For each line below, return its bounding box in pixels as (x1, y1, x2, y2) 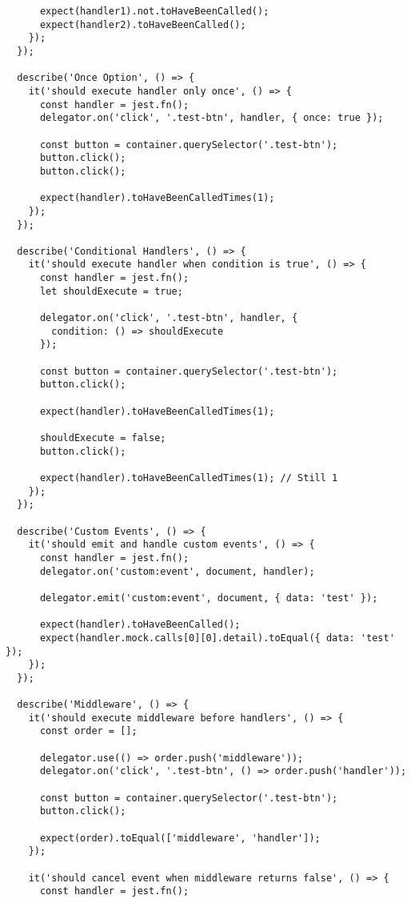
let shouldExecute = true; (39, 285, 183, 297)
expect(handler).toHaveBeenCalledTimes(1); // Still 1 (39, 472, 338, 484)
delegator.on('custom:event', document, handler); (39, 565, 315, 577)
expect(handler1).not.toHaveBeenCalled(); (39, 6, 269, 17)
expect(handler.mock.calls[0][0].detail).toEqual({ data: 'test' (39, 632, 395, 644)
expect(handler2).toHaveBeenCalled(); (39, 18, 246, 30)
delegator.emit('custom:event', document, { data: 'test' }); (39, 592, 378, 604)
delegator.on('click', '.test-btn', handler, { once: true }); (39, 112, 384, 124)
